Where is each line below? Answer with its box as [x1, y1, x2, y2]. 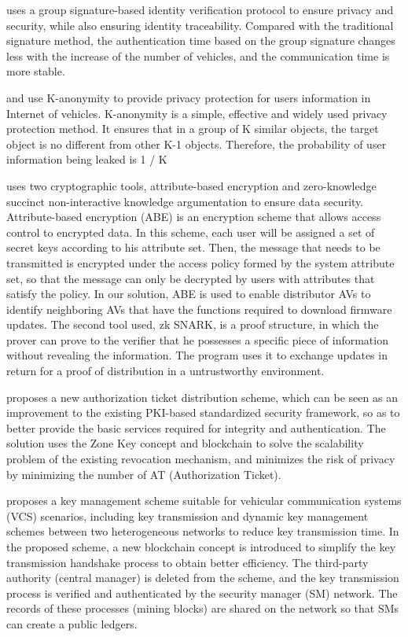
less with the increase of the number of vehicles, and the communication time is [6, 47, 390, 64]
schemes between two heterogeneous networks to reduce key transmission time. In [6, 523, 399, 539]
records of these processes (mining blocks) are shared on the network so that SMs [6, 600, 399, 617]
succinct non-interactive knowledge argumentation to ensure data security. [6, 193, 364, 209]
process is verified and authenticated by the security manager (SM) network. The [6, 584, 398, 601]
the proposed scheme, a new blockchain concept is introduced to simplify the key [6, 539, 396, 554]
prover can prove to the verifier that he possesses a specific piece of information [6, 331, 388, 348]
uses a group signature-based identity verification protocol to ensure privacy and [6, 2, 394, 17]
